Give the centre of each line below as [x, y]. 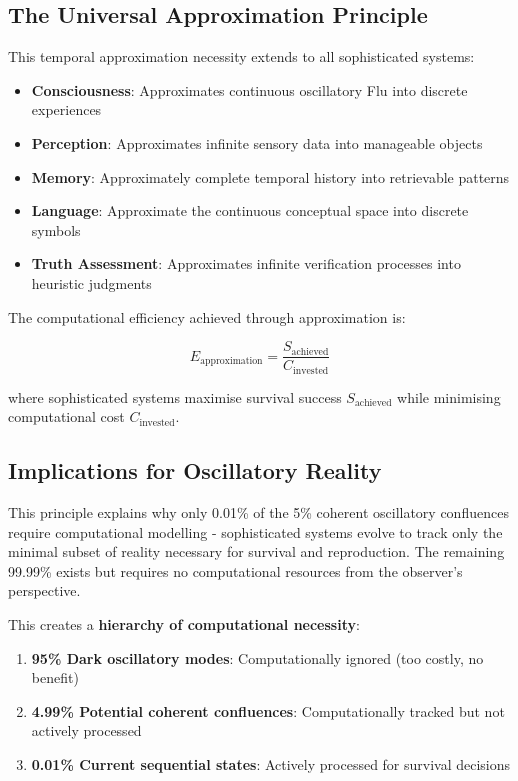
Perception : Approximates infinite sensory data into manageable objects [257, 142]
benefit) [55, 677]
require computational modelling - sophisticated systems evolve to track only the [255, 531]
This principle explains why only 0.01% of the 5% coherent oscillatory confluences [258, 512]
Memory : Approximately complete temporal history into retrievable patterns [270, 176]
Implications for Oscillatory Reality [195, 470]
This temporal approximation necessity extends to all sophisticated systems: [241, 56]
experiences [66, 109]
